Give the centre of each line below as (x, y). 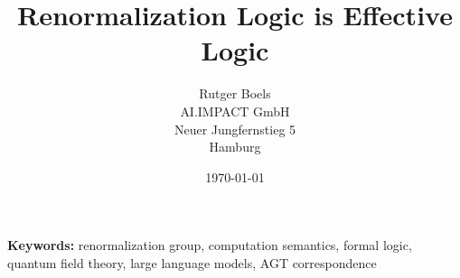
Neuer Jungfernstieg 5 (235, 129)
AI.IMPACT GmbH (235, 111)
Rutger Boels (235, 93)
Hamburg (235, 147)
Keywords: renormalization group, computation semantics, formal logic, (210, 245)
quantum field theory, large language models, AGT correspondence (192, 262)
